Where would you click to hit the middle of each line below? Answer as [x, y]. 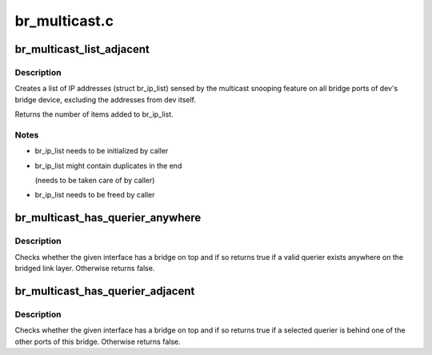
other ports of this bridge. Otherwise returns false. [98, 341]
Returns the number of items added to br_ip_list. [94, 114]
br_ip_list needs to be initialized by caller [102, 151]
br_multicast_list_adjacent [82, 49]
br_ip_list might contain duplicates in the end [108, 166]
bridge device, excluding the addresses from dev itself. [105, 99]
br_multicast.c [64, 21]
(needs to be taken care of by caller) [95, 181]
